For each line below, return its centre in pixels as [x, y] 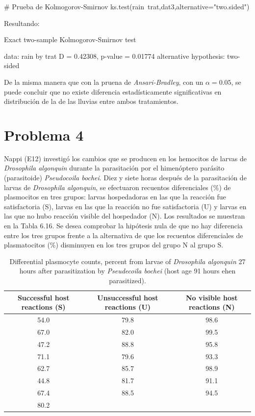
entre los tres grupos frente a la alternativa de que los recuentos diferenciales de [124, 235]
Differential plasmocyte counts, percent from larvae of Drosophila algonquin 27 [127, 261]
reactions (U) [128, 307]
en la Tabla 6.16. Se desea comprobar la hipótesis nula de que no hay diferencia [123, 226]
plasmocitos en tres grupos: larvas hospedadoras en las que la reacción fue [115, 197]
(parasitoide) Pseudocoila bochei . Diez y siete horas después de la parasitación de [125, 178]
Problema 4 [44, 135]
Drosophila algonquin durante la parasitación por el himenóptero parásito [114, 168]
